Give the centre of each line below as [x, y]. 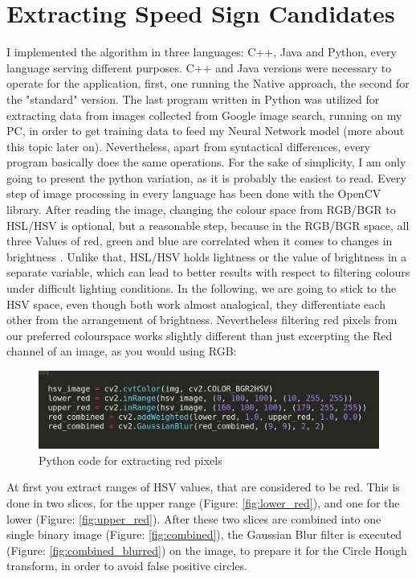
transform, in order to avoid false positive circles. [127, 566]
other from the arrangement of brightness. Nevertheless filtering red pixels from [202, 320]
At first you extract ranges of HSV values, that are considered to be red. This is [203, 487]
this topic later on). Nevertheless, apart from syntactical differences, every [189, 146]
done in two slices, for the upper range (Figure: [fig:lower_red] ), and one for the [203, 503]
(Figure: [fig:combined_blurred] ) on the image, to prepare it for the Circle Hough [207, 550]
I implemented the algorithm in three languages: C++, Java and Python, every [202, 52]
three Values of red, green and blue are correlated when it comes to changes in [200, 241]
